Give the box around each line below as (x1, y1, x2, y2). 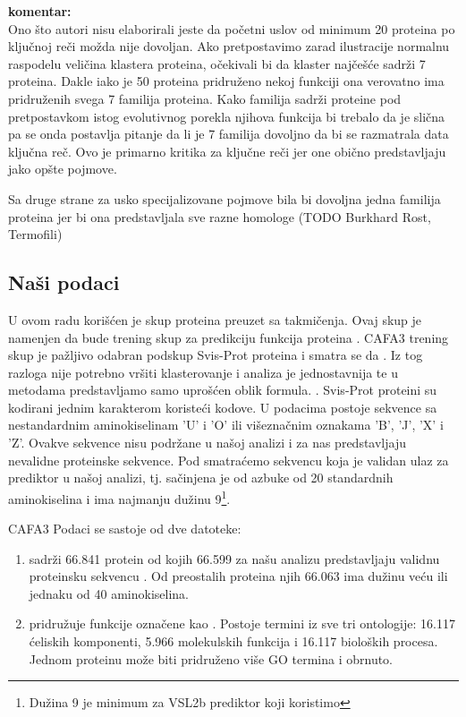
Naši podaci (8, 269, 120, 296)
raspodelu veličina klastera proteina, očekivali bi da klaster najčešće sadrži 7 (8, 54, 426, 73)
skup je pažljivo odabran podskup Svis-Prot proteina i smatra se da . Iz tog (8, 346, 423, 364)
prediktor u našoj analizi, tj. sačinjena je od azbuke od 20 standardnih (8, 468, 394, 487)
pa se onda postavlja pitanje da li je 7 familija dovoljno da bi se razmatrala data (8, 124, 449, 143)
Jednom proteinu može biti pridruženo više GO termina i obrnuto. (29, 649, 394, 668)
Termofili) (8, 225, 63, 243)
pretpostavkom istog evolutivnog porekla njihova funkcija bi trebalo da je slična (8, 107, 445, 125)
